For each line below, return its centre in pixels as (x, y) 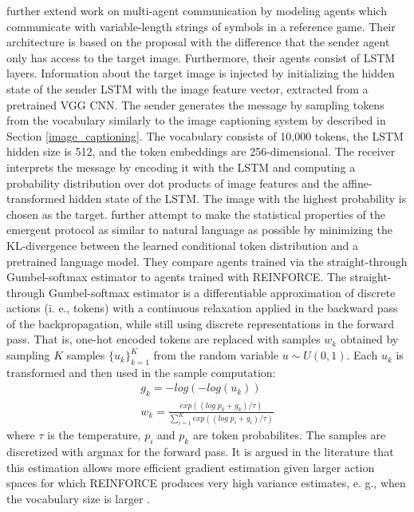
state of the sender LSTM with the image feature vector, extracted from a (187, 88)
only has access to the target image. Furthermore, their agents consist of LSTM (201, 57)
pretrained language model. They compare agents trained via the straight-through (207, 261)
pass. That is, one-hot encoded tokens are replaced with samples (164, 339)
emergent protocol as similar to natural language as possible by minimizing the (199, 230)
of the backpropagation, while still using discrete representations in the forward (200, 323)
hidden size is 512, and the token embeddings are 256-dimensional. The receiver (201, 151)
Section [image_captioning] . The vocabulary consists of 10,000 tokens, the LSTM (205, 135)
